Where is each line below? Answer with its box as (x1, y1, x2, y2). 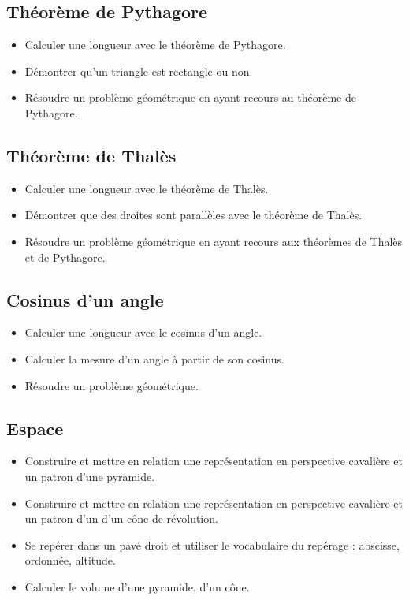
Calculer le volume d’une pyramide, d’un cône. (24, 578, 250, 594)
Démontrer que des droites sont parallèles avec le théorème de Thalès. (24, 207, 363, 223)
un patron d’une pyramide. (24, 468, 155, 484)
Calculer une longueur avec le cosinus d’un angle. (24, 324, 262, 341)
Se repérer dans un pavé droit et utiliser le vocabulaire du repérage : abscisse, (24, 536, 400, 553)
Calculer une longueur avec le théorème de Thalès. (24, 180, 269, 196)
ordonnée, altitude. (24, 552, 116, 568)
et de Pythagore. (24, 248, 106, 265)
